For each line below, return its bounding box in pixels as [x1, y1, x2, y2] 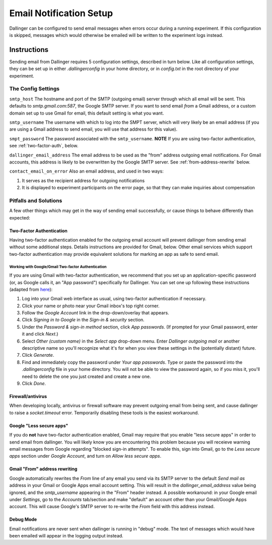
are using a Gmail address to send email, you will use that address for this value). [9, 126, 178, 132]
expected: [9, 214, 30, 221]
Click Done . [22, 380, 46, 386]
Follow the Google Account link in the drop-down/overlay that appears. [22, 310, 169, 316]
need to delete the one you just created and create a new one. [22, 373, 151, 379]
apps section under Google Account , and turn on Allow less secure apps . [9, 453, 162, 459]
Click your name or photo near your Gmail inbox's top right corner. [22, 303, 160, 309]
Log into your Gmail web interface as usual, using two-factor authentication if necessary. [22, 296, 207, 302]
